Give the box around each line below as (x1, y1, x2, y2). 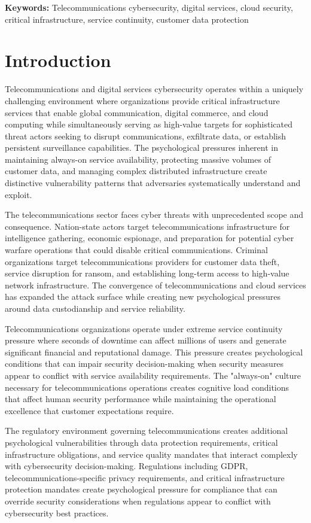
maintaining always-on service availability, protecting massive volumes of (5, 153, 271, 165)
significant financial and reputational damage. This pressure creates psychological (5, 345, 303, 358)
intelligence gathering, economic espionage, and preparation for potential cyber (5, 232, 294, 244)
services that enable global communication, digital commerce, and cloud (5, 106, 269, 118)
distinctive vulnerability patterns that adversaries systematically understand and (5, 177, 301, 189)
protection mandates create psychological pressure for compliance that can (5, 483, 278, 495)
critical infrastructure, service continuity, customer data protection (5, 13, 249, 25)
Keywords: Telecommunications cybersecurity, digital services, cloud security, (5, 1, 293, 13)
